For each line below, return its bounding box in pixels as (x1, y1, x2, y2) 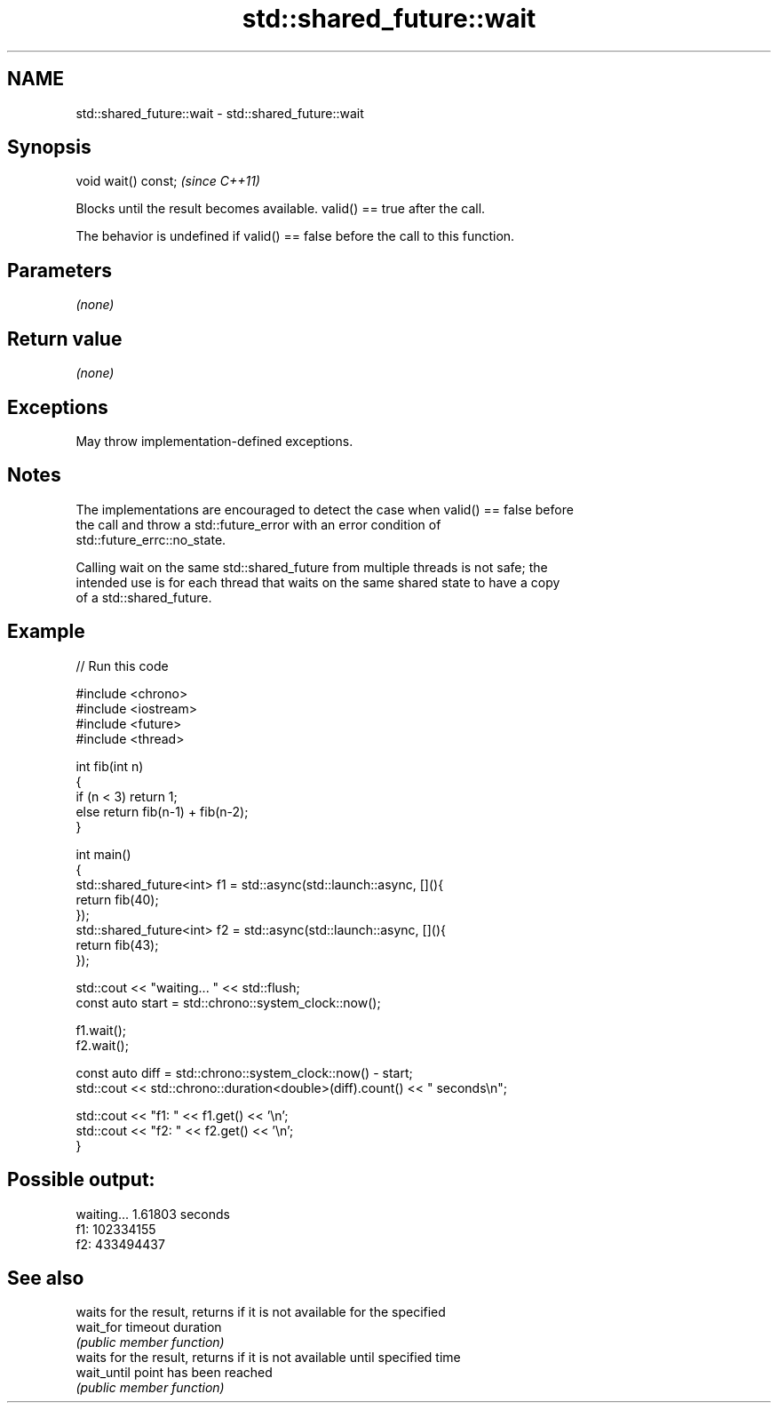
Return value (7, 327, 123, 350)
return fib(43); (75, 936, 159, 952)
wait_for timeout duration (75, 1319, 222, 1335)
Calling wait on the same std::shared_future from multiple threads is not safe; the (75, 559, 548, 575)
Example (7, 620, 85, 643)
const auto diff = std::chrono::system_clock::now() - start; (75, 1064, 413, 1080)
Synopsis (7, 136, 91, 159)
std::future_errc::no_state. (75, 531, 226, 547)
